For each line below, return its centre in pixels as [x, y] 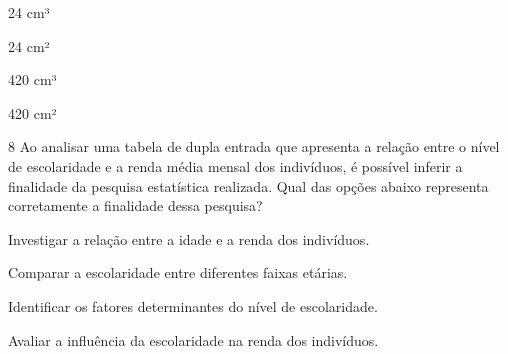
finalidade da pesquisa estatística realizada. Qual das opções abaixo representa [248, 185]
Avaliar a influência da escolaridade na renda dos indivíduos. [193, 339]
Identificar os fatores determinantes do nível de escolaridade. [193, 305]
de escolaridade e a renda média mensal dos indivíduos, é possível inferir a [235, 165]
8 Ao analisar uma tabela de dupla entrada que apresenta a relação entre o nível [254, 146]
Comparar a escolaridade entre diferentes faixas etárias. [178, 272]
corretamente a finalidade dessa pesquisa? [135, 205]
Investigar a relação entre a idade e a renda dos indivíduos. [189, 238]
